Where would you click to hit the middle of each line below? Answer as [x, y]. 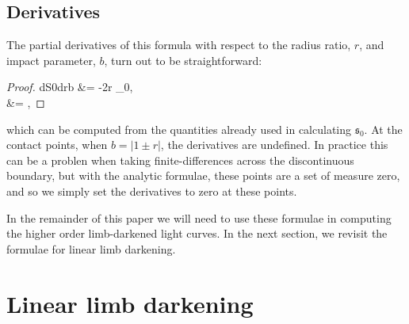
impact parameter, [51, 60]
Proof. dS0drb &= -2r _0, [70, 87]
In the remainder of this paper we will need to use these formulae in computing [199, 217]
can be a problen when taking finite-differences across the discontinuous [180, 160]
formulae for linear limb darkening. [91, 248]
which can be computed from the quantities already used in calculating [179, 129]
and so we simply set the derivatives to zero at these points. [152, 191]
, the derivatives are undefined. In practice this [274, 145]
